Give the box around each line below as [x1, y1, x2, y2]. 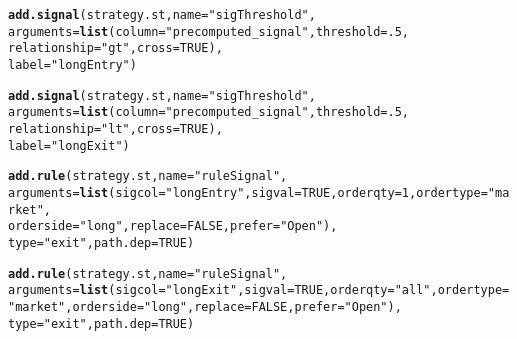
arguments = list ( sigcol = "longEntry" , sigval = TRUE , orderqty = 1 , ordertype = [8, 185, 488, 200]
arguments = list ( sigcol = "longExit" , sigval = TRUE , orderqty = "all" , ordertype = [8, 283, 510, 298]
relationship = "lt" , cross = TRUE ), [8, 121, 223, 136]
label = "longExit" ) [8, 138, 130, 153]
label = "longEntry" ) [8, 57, 137, 72]
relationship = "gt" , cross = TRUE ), [8, 41, 223, 56]
